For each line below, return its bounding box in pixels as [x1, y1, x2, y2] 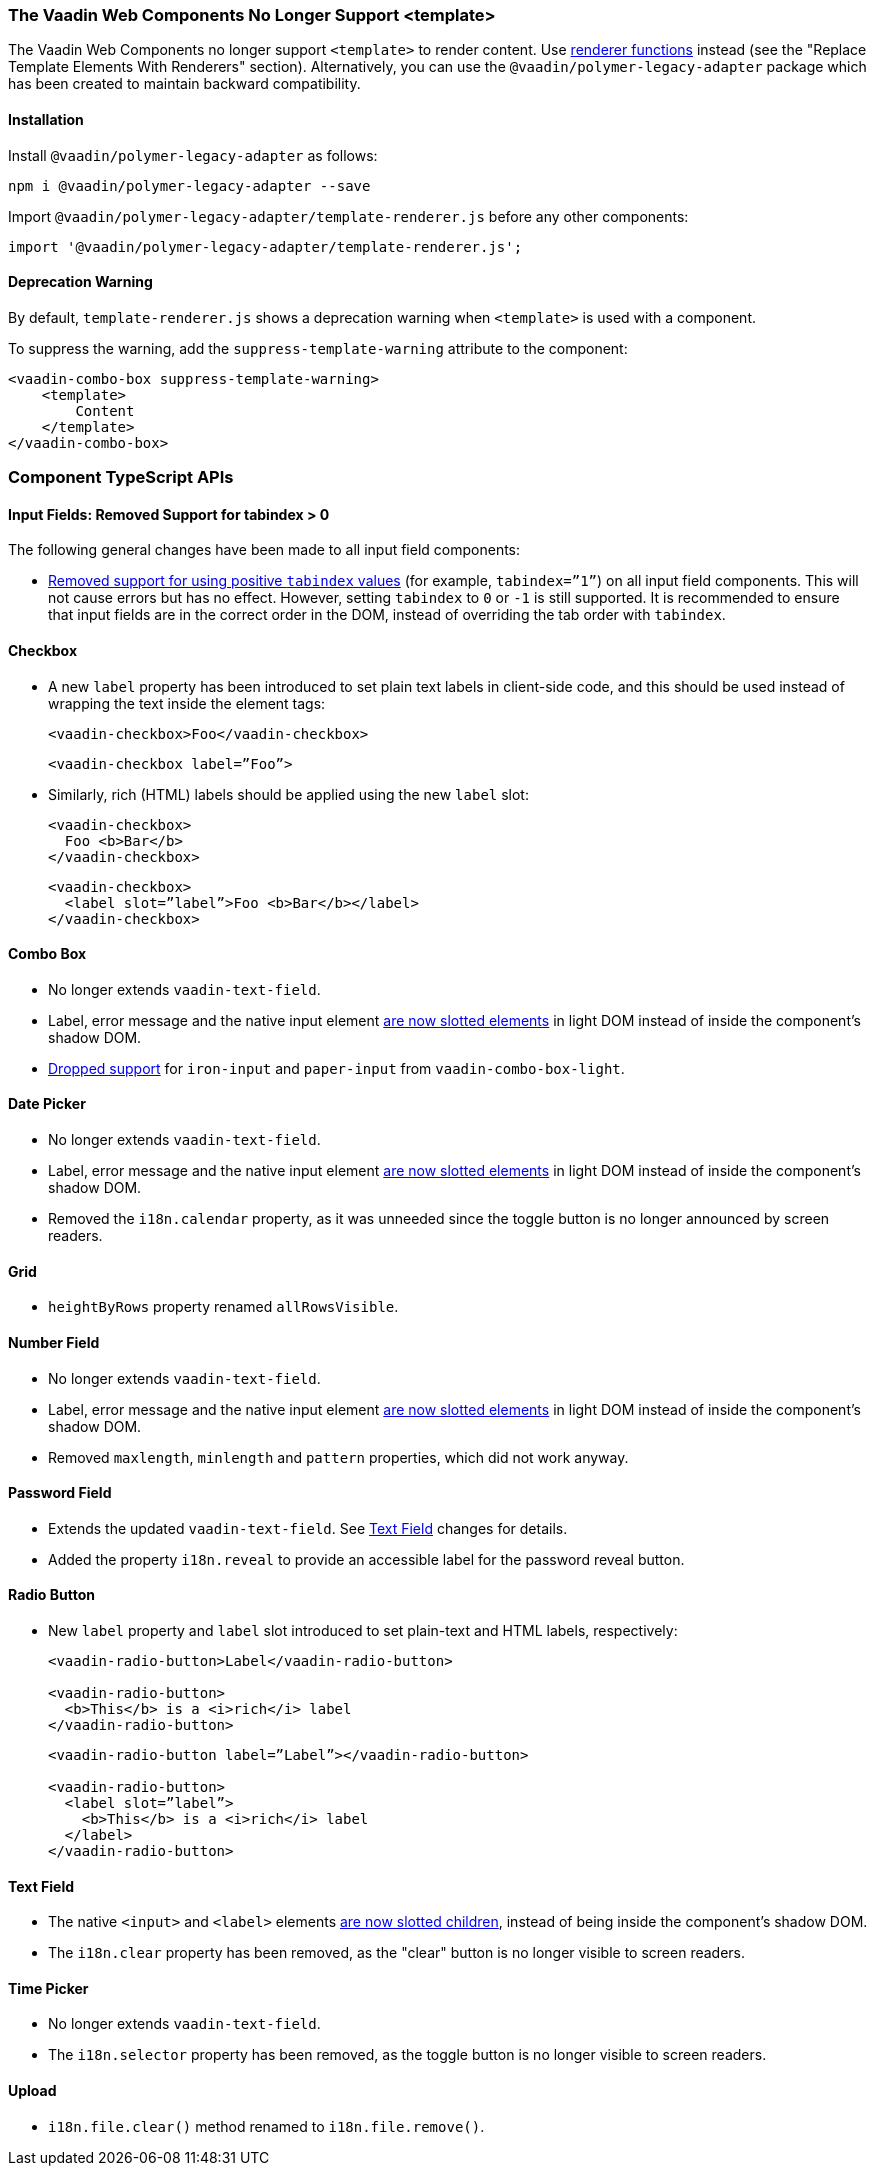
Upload [8, 2081, 57, 2099]
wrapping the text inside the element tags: [48, 694, 326, 712]
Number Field [8, 1333, 100, 1351]
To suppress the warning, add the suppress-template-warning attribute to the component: [8, 339, 628, 357]
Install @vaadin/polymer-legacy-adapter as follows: [8, 146, 378, 164]
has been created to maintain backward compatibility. [8, 75, 361, 93]
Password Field [8, 1484, 112, 1502]
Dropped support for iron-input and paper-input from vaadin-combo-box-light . [48, 1059, 625, 1077]
